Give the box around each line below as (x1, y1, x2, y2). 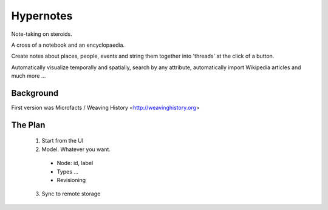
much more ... (11, 72, 46, 80)
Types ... (56, 168, 79, 175)
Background (11, 88, 59, 98)
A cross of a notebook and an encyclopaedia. (11, 41, 125, 49)
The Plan (11, 120, 46, 130)
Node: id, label (56, 160, 94, 167)
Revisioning (56, 176, 86, 183)
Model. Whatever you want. (41, 146, 111, 153)
